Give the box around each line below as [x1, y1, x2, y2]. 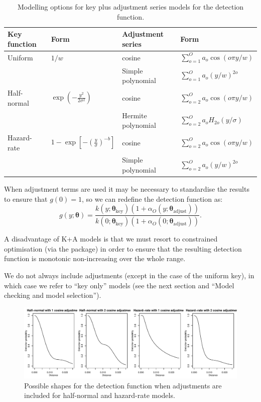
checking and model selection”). [4, 290, 101, 300]
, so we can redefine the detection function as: [81, 193, 223, 204]
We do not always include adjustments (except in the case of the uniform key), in [4, 270, 254, 280]
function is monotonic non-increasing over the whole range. [4, 253, 186, 264]
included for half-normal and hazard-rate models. [24, 390, 175, 400]
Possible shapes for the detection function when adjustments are [24, 380, 222, 390]
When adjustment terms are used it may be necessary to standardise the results [4, 184, 249, 194]
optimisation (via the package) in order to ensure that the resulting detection [4, 243, 242, 254]
